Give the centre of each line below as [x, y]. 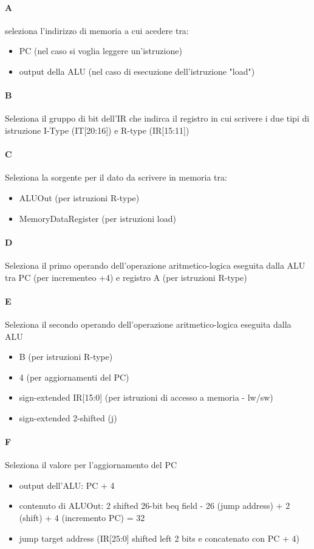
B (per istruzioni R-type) [66, 357]
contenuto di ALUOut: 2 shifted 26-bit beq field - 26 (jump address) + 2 [155, 506]
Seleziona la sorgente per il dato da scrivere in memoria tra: [116, 177]
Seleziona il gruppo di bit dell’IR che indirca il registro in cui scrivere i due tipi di [157, 118]
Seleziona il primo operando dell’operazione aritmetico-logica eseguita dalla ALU [155, 265]
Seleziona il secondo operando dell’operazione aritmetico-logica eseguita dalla [148, 324]
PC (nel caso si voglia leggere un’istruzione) [101, 51]
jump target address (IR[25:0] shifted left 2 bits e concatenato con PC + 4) [159, 538]
